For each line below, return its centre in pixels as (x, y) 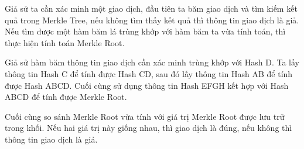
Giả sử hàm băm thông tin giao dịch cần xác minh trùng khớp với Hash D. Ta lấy (152, 62)
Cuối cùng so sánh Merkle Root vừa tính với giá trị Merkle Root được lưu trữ (145, 116)
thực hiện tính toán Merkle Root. (65, 42)
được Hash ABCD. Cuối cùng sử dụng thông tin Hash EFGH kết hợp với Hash (147, 85)
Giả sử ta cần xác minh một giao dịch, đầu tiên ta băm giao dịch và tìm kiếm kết (151, 8)
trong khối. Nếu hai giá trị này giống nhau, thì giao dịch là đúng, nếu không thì (148, 128)
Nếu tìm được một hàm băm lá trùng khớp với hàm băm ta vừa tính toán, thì (145, 31)
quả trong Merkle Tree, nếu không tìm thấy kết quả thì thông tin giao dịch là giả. (152, 20)
